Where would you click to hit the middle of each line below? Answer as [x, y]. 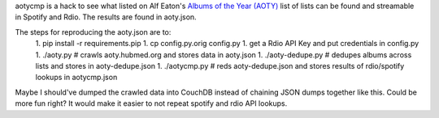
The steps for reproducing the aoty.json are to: [93, 32]
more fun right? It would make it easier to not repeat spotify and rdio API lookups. [151, 103]
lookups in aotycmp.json [76, 78]
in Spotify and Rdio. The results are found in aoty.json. [106, 17]
